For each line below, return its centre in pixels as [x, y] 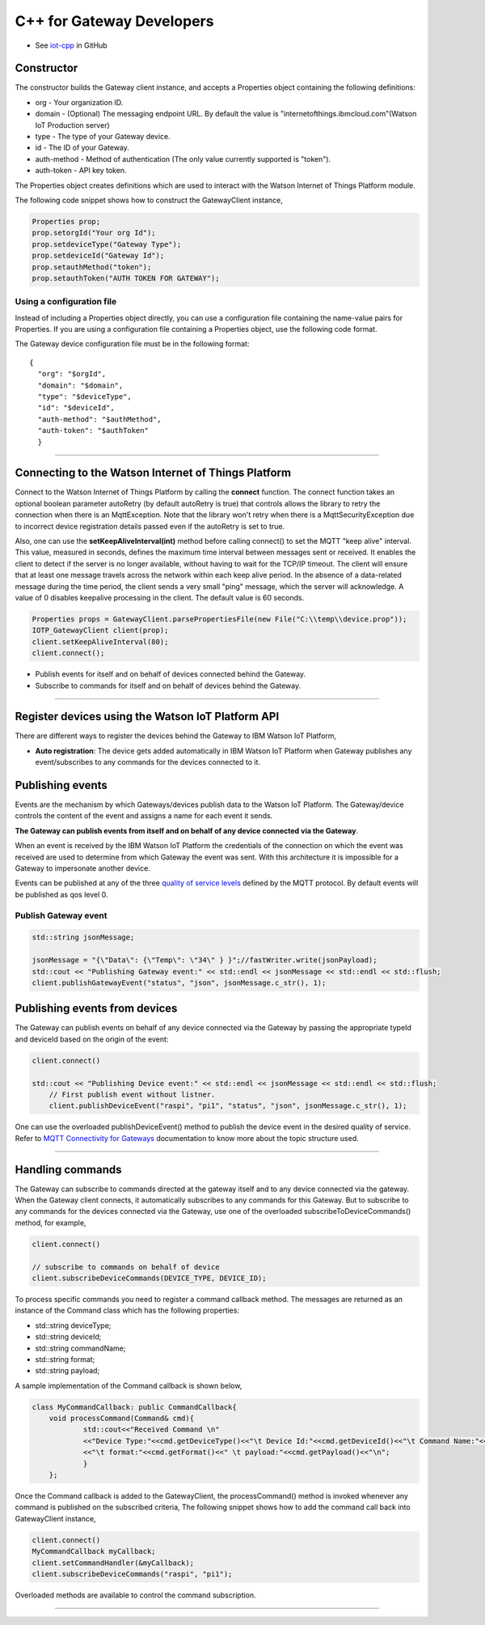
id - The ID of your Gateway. [82, 148]
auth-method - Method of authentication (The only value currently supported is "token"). [183, 159]
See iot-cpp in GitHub [72, 45]
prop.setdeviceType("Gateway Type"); [107, 244]
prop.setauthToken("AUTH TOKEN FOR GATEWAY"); [126, 278]
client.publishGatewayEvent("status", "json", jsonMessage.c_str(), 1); [179, 982]
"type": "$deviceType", [85, 396]
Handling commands [68, 1169]
